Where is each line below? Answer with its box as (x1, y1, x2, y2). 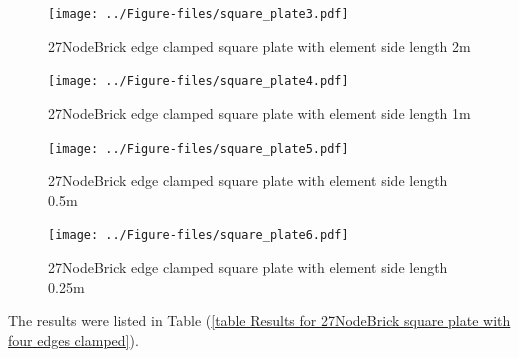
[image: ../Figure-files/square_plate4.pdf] (48, 74, 349, 89)
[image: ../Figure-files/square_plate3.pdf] (48, 7, 349, 21)
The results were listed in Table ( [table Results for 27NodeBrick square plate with (8, 310, 511, 331)
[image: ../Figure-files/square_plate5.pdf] (48, 141, 349, 156)
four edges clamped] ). (8, 329, 139, 350)
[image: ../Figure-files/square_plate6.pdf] (48, 228, 349, 243)
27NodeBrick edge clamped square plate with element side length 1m (48, 102, 471, 123)
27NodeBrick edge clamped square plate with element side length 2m (48, 35, 471, 56)
